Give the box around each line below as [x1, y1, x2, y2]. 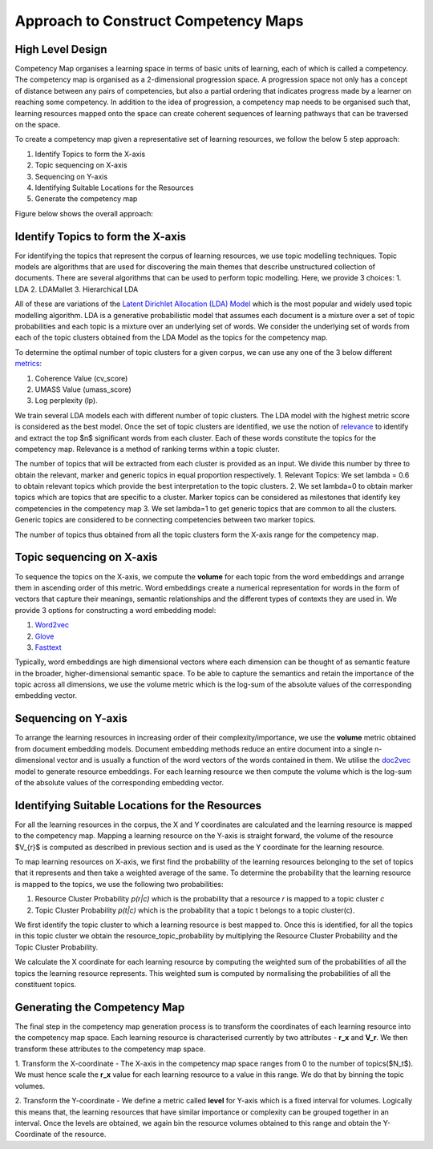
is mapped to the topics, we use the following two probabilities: [14, 879, 224, 889]
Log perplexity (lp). [34, 396, 98, 405]
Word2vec [34, 620, 70, 630]
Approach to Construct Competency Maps [14, 12, 304, 30]
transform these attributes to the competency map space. [14, 1044, 206, 1054]
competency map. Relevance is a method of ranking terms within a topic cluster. [14, 444, 280, 454]
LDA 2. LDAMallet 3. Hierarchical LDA [14, 284, 139, 294]
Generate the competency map [34, 194, 138, 204]
